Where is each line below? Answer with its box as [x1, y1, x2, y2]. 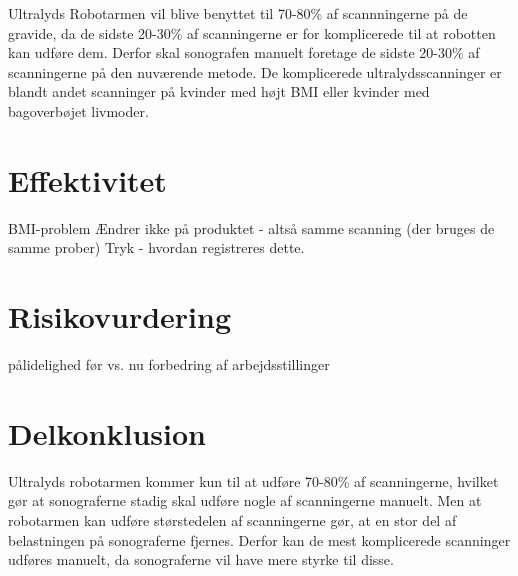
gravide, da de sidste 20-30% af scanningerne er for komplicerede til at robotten [8, 22, 496, 43]
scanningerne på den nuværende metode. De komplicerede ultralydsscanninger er [8, 61, 502, 82]
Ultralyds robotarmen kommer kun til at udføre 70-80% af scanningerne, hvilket [8, 470, 499, 491]
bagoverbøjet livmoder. [8, 100, 149, 121]
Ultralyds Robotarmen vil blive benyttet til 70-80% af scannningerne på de [8, 3, 468, 23]
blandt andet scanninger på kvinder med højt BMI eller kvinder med [8, 81, 430, 102]
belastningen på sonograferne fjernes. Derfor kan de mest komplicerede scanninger [8, 529, 511, 550]
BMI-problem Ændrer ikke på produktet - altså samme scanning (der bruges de [8, 217, 495, 238]
